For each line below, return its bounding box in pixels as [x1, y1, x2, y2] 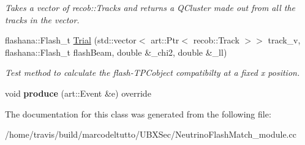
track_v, [268, 34, 301, 46]
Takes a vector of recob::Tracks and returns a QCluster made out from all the [5, 1, 295, 13]
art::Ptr [151, 34, 179, 46]
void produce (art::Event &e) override [5, 86, 151, 99]
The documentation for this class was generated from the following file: [5, 107, 271, 120]
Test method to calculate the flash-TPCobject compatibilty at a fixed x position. [5, 66, 300, 79]
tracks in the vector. [5, 13, 80, 26]
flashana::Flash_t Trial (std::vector [5, 34, 137, 46]
